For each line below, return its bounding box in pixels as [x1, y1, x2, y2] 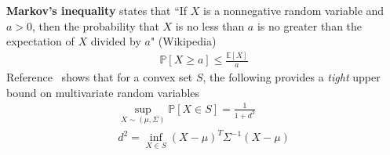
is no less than [175, 17, 245, 34]
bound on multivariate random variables [6, 84, 200, 100]
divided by [90, 33, 141, 49]
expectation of [6, 33, 75, 49]
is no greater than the [257, 17, 363, 34]
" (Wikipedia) [150, 33, 217, 49]
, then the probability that [32, 17, 159, 34]
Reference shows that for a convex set [6, 68, 193, 85]
